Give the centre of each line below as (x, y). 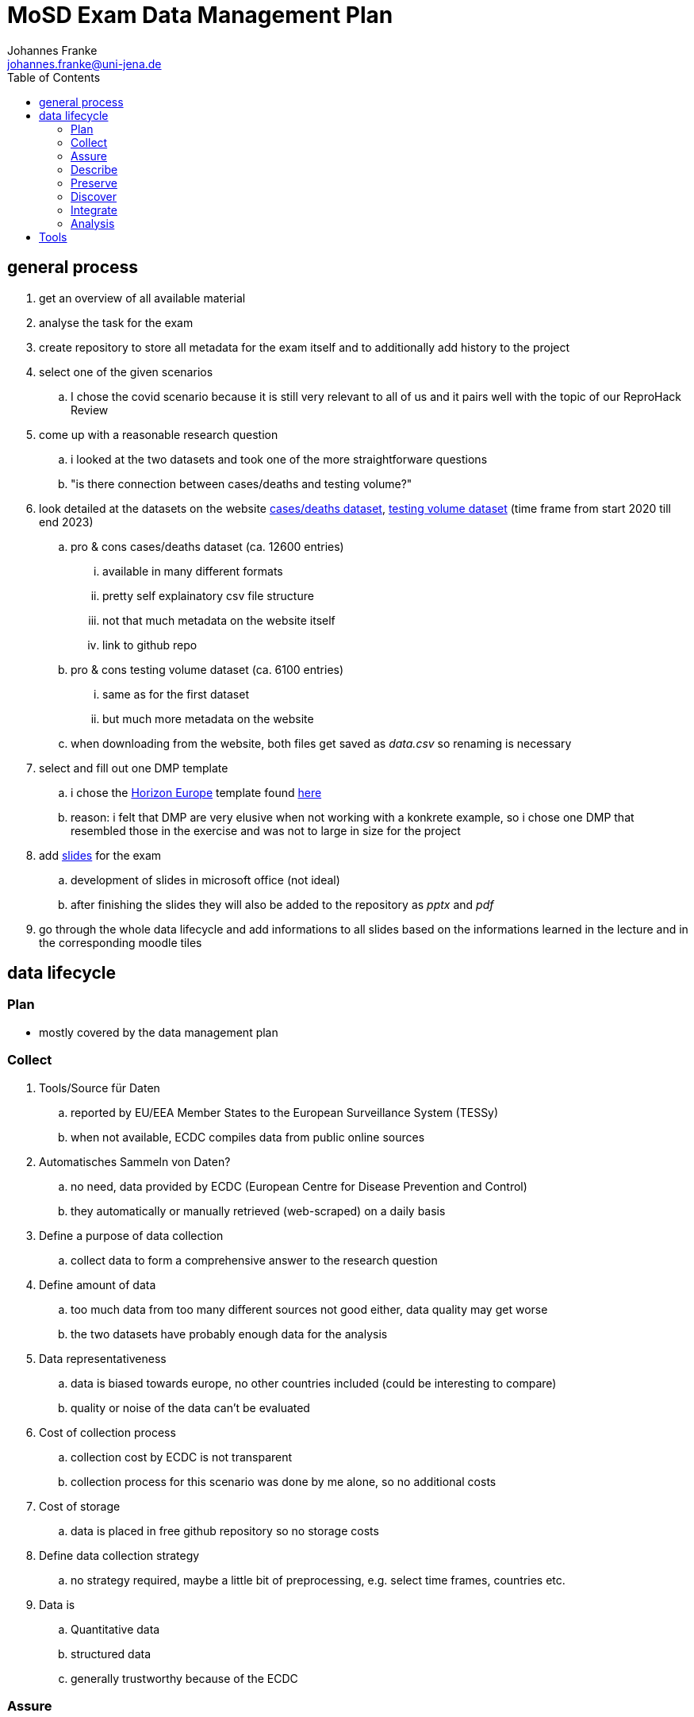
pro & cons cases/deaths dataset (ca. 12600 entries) (207, 546)
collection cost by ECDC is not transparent (182, 1457)
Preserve (94, 183)
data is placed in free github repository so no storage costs (225, 1530)
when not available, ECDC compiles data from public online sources (248, 1137)
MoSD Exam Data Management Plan (200, 15)
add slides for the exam (100, 855)
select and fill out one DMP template (134, 768)
